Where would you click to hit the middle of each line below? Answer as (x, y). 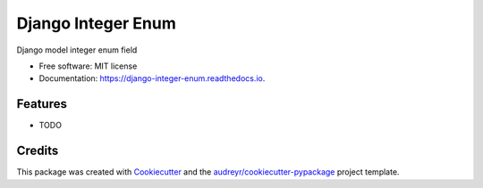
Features (42, 104)
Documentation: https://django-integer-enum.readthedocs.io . (152, 78)
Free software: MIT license (88, 66)
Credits (38, 151)
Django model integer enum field (77, 50)
